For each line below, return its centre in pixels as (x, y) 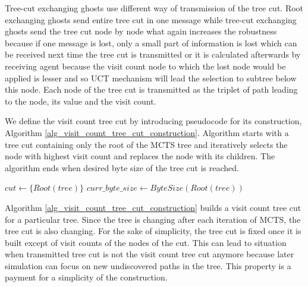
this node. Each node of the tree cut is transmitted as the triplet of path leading (151, 89)
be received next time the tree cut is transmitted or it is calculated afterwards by (153, 54)
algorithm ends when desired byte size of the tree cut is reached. (122, 167)
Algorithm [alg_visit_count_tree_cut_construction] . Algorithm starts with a (147, 132)
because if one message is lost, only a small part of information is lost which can (151, 42)
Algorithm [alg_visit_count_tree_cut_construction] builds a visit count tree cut (153, 207)
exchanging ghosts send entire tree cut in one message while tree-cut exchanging (151, 19)
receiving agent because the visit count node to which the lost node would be (145, 66)
